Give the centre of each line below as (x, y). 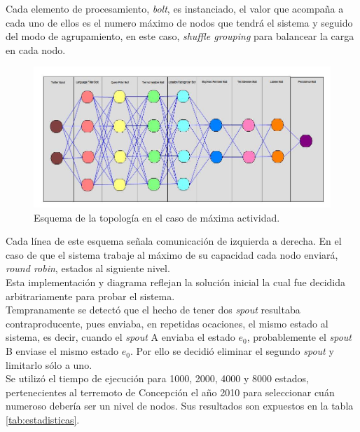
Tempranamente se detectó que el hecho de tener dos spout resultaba (153, 310)
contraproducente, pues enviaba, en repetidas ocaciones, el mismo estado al (167, 323)
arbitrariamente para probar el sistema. (90, 296)
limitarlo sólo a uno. (49, 364)
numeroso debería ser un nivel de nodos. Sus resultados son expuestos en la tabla (180, 406)
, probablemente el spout (299, 337)
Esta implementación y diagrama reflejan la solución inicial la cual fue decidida (175, 282)
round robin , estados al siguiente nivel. (88, 268)
